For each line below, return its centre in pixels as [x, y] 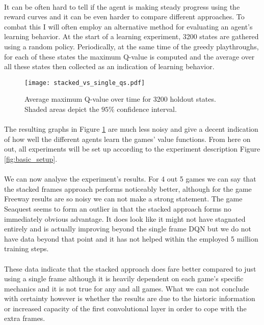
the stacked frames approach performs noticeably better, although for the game [128, 188]
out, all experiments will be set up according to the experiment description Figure [132, 149]
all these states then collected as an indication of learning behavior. [109, 66]
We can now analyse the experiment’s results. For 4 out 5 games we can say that [130, 179]
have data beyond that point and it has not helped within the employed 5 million [131, 238]
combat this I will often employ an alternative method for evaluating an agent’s [128, 26]
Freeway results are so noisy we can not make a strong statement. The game [123, 199]
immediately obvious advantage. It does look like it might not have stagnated [125, 218]
